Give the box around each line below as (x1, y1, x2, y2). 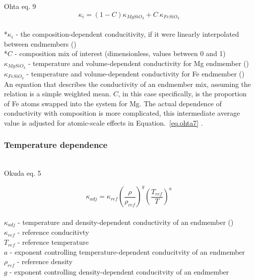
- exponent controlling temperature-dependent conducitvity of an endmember (10, 246, 245, 257)
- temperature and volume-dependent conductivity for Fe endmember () (26, 68, 245, 78)
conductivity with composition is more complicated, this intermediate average (4, 108, 240, 118)
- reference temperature (17, 237, 89, 247)
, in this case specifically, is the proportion (118, 88, 247, 99)
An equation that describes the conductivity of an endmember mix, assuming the (4, 78, 251, 89)
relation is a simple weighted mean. (4, 88, 111, 99)
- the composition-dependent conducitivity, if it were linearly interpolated (15, 29, 239, 39)
